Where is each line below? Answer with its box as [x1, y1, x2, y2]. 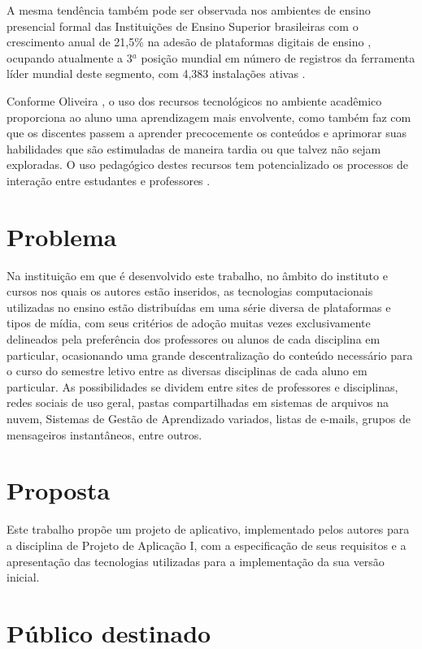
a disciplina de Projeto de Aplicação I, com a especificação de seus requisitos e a [7, 536, 407, 553]
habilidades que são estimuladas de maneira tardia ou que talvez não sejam [7, 140, 381, 157]
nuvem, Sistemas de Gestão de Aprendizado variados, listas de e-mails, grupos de [7, 410, 411, 426]
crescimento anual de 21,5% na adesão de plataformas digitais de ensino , [7, 33, 372, 50]
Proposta [7, 474, 111, 507]
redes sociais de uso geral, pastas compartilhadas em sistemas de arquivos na [7, 394, 389, 411]
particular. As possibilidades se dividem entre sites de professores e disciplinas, [7, 378, 398, 395]
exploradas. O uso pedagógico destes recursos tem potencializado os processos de [7, 156, 408, 173]
